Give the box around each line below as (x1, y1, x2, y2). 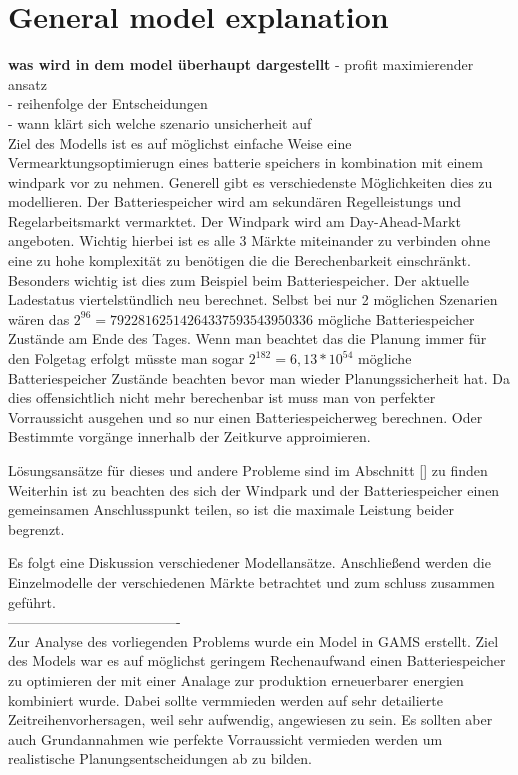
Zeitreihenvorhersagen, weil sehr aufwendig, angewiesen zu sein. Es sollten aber (8, 709, 493, 730)
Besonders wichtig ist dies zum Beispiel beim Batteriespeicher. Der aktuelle (8, 269, 469, 290)
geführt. (8, 591, 56, 612)
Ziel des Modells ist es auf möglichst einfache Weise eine (8, 132, 352, 153)
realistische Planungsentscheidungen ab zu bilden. (8, 748, 312, 769)
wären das (8, 308, 70, 329)
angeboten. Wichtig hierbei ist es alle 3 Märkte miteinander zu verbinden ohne (8, 230, 491, 251)
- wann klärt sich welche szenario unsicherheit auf (8, 112, 312, 133)
